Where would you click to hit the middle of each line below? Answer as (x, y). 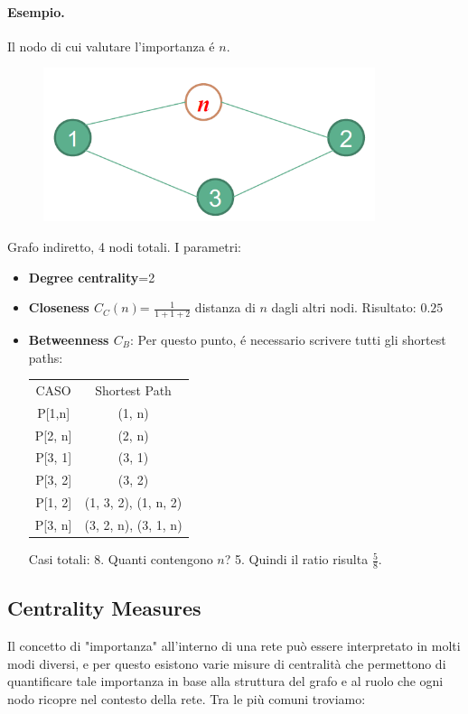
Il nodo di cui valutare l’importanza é (111, 46)
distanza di (225, 307)
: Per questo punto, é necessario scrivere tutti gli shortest (288, 339)
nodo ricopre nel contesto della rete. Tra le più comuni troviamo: (187, 698)
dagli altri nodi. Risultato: (344, 307)
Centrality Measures (104, 608)
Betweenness (69, 339)
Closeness (59, 307)
